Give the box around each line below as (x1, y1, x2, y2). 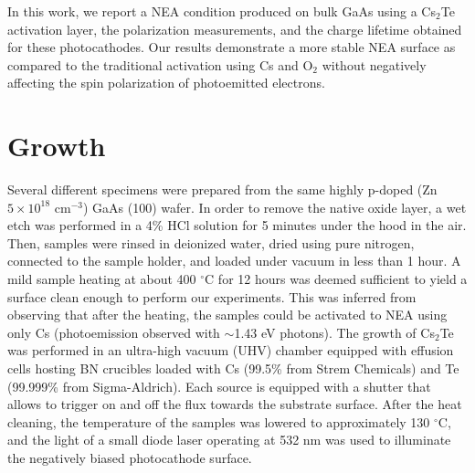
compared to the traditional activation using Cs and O (7, 55, 313, 74)
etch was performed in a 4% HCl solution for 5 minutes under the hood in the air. (7, 215, 467, 235)
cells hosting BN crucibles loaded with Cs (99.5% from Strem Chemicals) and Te (7, 359, 459, 378)
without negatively (322, 55, 427, 74)
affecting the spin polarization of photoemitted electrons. (7, 73, 325, 92)
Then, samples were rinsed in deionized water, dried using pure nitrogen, (7, 233, 415, 252)
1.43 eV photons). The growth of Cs (234, 322, 435, 342)
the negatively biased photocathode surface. (7, 448, 252, 467)
